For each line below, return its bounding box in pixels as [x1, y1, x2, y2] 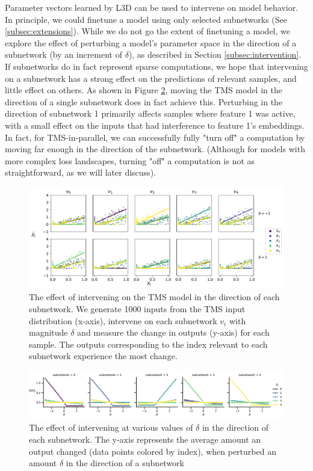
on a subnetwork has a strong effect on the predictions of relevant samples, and [5, 72, 297, 84]
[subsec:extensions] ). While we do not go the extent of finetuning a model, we [5, 25, 290, 37]
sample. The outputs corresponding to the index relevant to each [29, 337, 268, 350]
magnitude [29, 326, 68, 339]
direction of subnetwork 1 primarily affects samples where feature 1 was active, [5, 107, 296, 120]
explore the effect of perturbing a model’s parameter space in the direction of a [5, 36, 297, 49]
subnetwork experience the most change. [29, 349, 178, 362]
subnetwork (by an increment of [5, 48, 122, 61]
